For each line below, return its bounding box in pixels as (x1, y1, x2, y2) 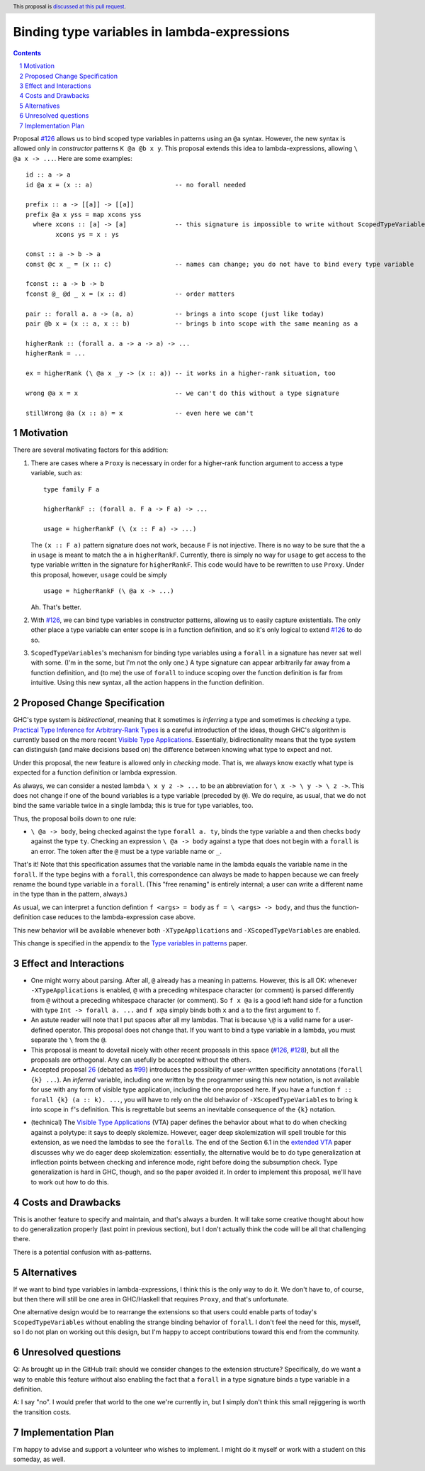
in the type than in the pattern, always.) (13, 890, 127, 899)
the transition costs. (13, 1408, 71, 1416)
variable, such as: (30, 469, 83, 477)
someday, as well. (13, 1455, 66, 1464)
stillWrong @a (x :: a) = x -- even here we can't (25, 409, 254, 417)
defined (30, 1026, 54, 1034)
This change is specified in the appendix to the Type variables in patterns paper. (13, 938, 248, 947)
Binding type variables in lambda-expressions (13, 24, 290, 40)
